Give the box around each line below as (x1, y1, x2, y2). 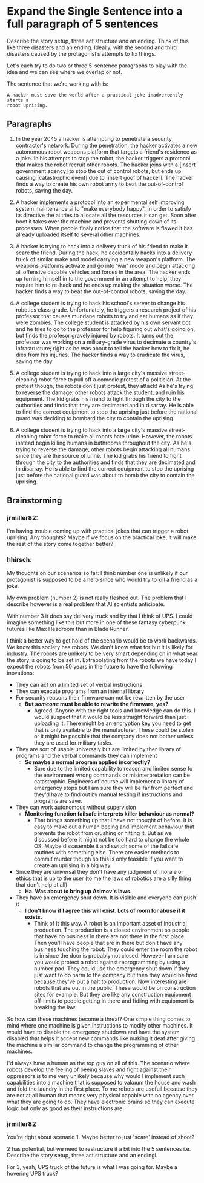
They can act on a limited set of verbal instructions (15, 681, 143, 688)
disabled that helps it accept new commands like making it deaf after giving (7, 1034, 196, 1042)
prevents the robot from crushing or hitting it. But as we (33, 829, 172, 836)
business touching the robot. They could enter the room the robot (33, 946, 197, 953)
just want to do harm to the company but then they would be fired (33, 971, 198, 978)
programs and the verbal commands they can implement (15, 752, 157, 759)
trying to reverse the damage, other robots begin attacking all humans (15, 445, 190, 453)
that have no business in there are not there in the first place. (33, 932, 186, 939)
